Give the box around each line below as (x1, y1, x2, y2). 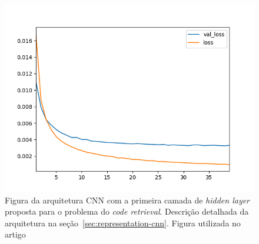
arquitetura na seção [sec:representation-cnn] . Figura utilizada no (5, 216, 241, 229)
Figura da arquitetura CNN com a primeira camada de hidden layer (5, 193, 250, 206)
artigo (5, 228, 26, 240)
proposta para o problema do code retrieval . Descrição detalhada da (5, 205, 249, 218)
